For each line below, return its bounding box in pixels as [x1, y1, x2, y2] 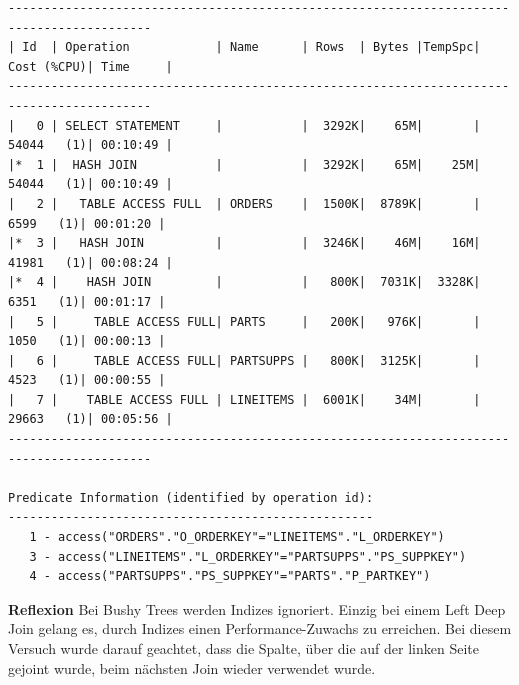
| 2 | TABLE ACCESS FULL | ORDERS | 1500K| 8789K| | [8, 196, 481, 211]
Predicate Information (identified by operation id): [8, 490, 374, 505]
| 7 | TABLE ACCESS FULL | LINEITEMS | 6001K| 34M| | [8, 392, 481, 407]
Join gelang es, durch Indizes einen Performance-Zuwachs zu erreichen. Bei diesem [8, 618, 512, 639]
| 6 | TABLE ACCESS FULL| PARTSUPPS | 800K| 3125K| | [8, 353, 481, 368]
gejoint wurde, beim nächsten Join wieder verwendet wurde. [8, 657, 376, 678]
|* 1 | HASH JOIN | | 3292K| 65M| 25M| [8, 157, 481, 172]
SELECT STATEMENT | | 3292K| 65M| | [65, 118, 481, 133]
